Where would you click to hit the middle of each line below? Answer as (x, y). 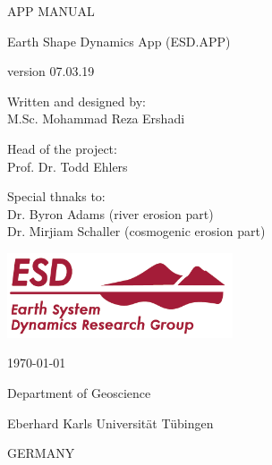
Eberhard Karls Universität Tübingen (110, 423)
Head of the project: (62, 148)
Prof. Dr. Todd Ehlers (68, 166)
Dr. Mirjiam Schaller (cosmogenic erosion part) (136, 231)
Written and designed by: (76, 101)
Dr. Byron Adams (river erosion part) (110, 213)
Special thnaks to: (56, 196)
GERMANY (41, 453)
